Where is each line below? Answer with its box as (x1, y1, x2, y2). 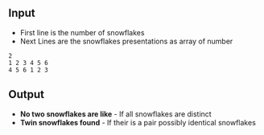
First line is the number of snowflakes (19, 27, 145, 37)
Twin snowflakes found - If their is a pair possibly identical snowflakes (19, 117, 256, 127)
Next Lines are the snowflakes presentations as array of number (19, 36, 233, 46)
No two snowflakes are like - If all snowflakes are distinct (19, 108, 212, 119)
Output (8, 88, 44, 101)
